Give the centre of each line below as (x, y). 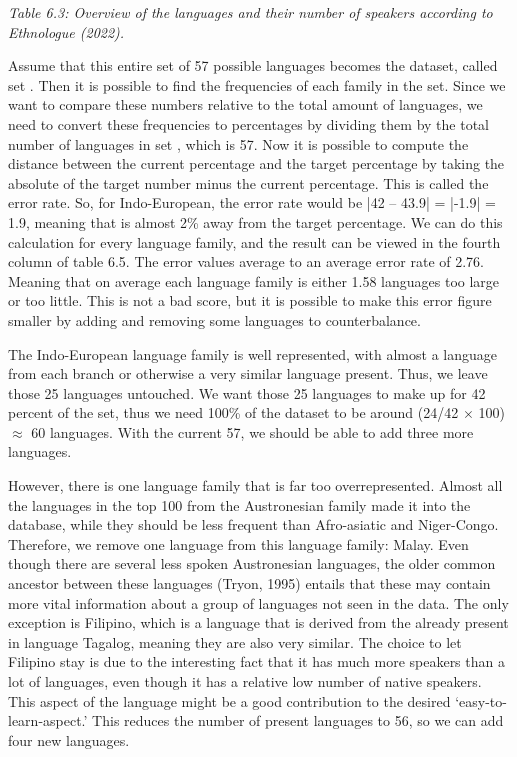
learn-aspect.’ (48, 720)
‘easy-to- (481, 700)
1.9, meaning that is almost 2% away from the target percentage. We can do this (255, 221)
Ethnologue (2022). (66, 31)
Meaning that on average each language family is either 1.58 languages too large (254, 280)
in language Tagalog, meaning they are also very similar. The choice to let (235, 641)
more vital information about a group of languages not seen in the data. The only (258, 602)
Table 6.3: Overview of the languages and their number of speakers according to (250, 12)
